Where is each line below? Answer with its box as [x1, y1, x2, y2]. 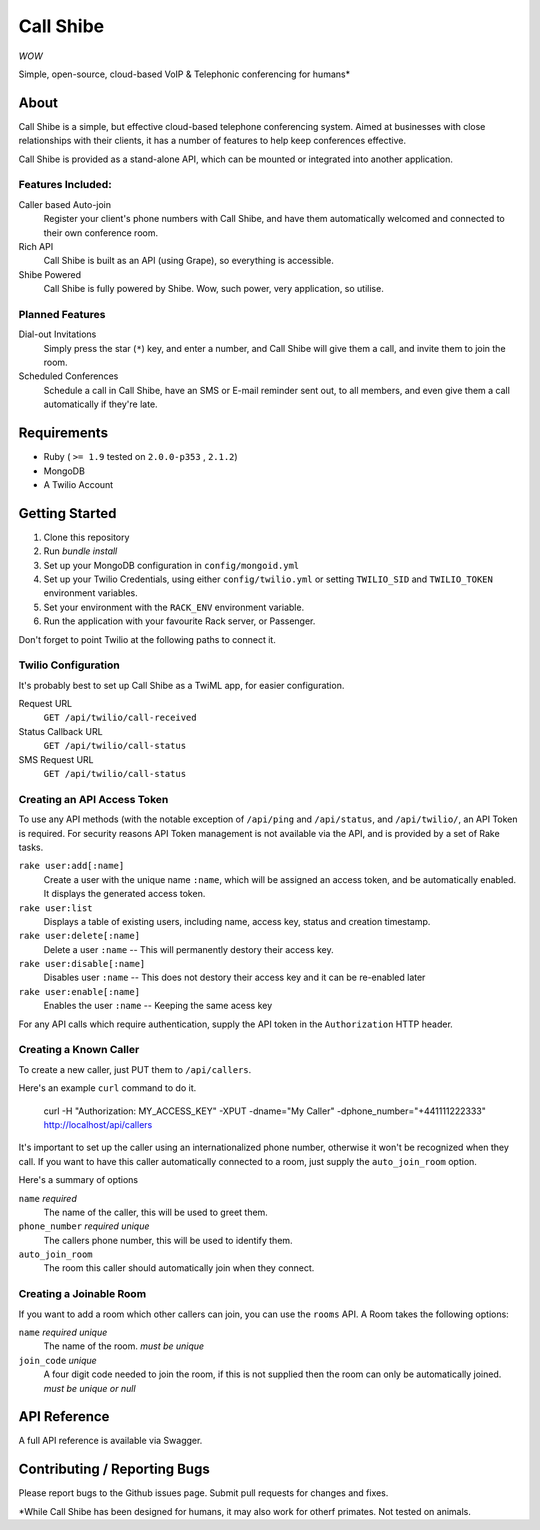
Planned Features [18, 307, 106, 321]
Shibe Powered [18, 268, 82, 280]
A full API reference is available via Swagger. [18, 1435, 203, 1447]
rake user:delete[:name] [18, 930, 140, 942]
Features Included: [18, 178, 112, 192]
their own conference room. [43, 226, 159, 239]
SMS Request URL [18, 753, 94, 765]
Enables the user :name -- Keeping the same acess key [43, 1000, 273, 1012]
